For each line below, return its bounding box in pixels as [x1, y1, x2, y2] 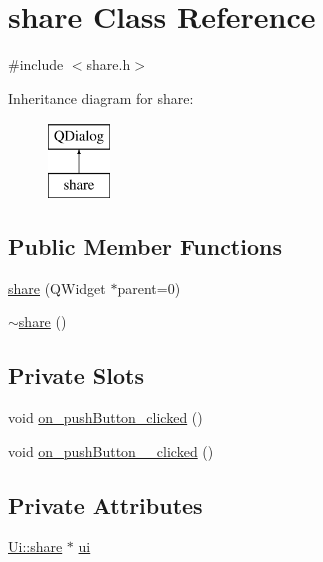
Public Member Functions [8, 230, 282, 261]
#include [8, 54, 64, 75]
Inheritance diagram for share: [8, 87, 194, 108]
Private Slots [8, 360, 144, 391]
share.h [86, 54, 131, 75]
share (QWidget [8, 277, 106, 298]
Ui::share [8, 536, 63, 557]
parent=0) [117, 277, 181, 298]
